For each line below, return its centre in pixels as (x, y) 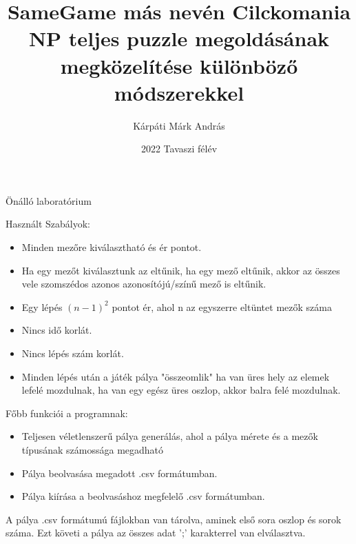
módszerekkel (179, 92)
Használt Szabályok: (48, 224)
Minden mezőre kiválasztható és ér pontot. (112, 247)
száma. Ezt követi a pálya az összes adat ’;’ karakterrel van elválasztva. (156, 533)
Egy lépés (42, 306)
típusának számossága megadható (93, 450)
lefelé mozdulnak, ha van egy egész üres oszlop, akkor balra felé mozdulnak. (181, 390)
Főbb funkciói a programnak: (67, 413)
